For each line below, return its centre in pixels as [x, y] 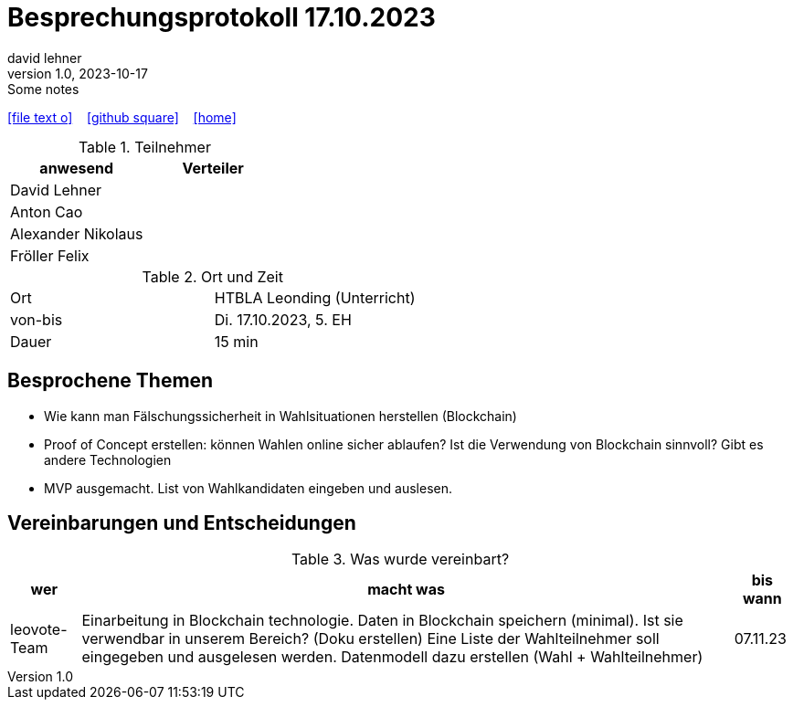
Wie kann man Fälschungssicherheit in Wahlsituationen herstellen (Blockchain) [280, 416]
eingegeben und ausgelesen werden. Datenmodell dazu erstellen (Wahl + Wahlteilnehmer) [392, 657]
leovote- [39, 630]
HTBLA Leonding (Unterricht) [315, 297]
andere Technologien [108, 459]
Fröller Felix [50, 255]
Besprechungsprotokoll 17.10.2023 [222, 17]
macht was [406, 590]
